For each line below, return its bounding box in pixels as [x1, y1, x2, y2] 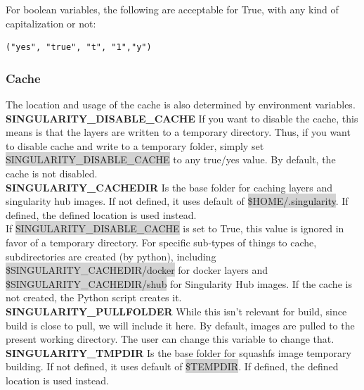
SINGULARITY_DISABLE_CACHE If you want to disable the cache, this [6, 111, 358, 125]
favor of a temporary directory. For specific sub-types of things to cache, [6, 234, 317, 249]
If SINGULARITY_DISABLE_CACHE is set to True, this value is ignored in [6, 221, 344, 236]
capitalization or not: [6, 15, 96, 30]
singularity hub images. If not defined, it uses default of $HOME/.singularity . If [6, 194, 349, 208]
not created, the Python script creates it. [6, 290, 182, 305]
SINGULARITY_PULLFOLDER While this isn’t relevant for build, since [6, 303, 347, 318]
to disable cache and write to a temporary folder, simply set [6, 138, 264, 153]
